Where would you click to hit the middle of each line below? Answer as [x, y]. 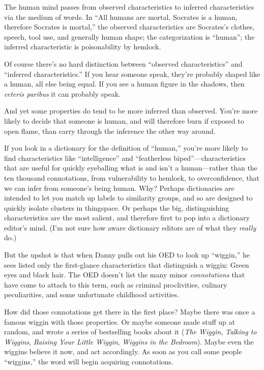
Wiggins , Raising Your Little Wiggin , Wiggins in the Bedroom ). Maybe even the [129, 341]
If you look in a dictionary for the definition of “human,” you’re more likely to [126, 148]
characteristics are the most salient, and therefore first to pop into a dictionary [127, 218]
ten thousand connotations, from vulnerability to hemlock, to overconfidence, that [132, 177]
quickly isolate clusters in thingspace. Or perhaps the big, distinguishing [117, 207]
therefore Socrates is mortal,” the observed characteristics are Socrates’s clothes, [129, 27]
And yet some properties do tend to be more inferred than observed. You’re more [131, 111]
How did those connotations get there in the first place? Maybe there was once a [130, 312]
